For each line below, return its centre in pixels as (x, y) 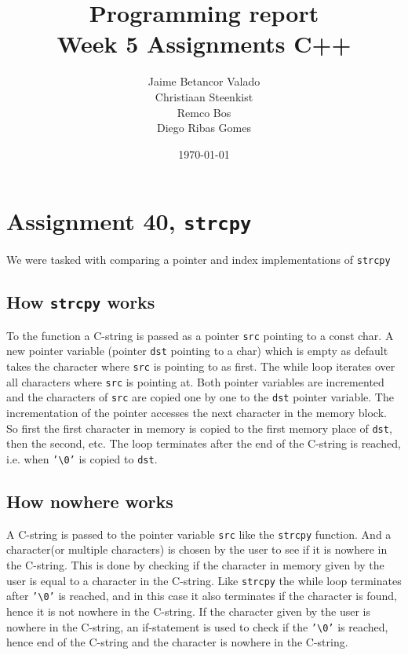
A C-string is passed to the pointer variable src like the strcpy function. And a (199, 534)
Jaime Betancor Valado (204, 81)
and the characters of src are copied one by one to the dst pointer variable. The (200, 397)
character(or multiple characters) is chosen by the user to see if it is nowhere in (197, 549)
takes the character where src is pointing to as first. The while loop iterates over (201, 366)
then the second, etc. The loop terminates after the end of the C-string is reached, (204, 443)
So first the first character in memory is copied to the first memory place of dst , (199, 428)
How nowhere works (90, 501)
